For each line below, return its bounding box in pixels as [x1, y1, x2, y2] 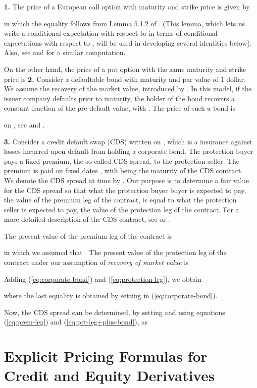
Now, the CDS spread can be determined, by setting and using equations [4, 307, 225, 317]
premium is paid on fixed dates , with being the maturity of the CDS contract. [4, 165, 243, 176]
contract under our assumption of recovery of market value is [4, 257, 189, 267]
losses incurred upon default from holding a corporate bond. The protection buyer [4, 146, 253, 156]
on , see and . [4, 119, 45, 129]
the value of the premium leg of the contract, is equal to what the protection [4, 194, 237, 205]
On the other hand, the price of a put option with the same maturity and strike [4, 64, 246, 74]
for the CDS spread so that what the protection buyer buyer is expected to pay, [4, 185, 246, 195]
